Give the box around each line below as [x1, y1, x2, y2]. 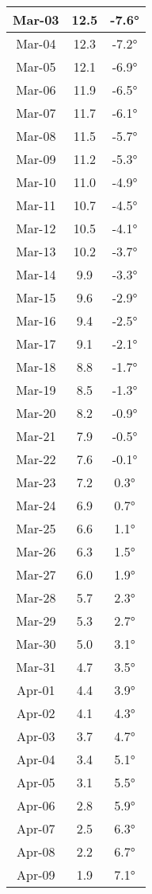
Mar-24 [16, 496, 56, 514]
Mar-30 [16, 634, 56, 653]
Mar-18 [16, 357, 56, 376]
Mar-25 [16, 519, 56, 537]
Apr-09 [17, 865, 55, 884]
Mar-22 [16, 450, 56, 468]
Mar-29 [16, 611, 56, 630]
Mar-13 [16, 242, 56, 260]
